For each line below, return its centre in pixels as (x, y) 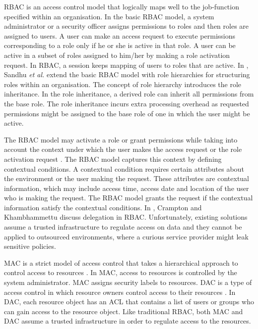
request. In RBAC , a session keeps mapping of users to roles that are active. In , (126, 65)
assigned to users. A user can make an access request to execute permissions (120, 35)
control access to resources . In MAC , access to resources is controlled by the (121, 272)
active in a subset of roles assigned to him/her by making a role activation (117, 55)
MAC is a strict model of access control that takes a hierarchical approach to (121, 262)
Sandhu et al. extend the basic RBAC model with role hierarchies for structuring (127, 74)
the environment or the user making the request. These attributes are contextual (127, 178)
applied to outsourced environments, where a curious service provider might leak (126, 236)
